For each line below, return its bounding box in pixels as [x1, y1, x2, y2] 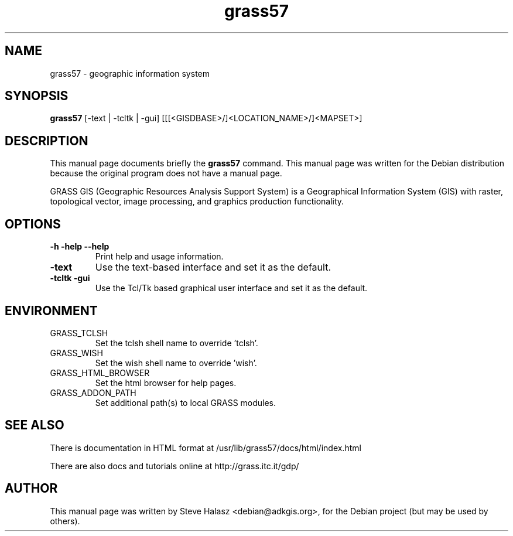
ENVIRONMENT [5, 303, 98, 318]
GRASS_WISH [50, 347, 103, 358]
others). [50, 515, 80, 526]
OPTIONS [5, 216, 61, 231]
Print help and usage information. [95, 251, 224, 262]
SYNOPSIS [5, 88, 69, 104]
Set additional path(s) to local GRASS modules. [95, 397, 276, 408]
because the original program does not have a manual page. [50, 168, 282, 179]
